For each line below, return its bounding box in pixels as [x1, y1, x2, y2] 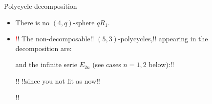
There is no [15, 17, 50, 27]
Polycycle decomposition [4, 1, 77, 11]
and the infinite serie [15, 59, 77, 69]
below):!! [148, 59, 174, 69]
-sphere [73, 17, 95, 27]
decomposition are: [15, 43, 72, 53]
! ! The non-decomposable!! [15, 34, 94, 44]
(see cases [92, 59, 121, 69]
